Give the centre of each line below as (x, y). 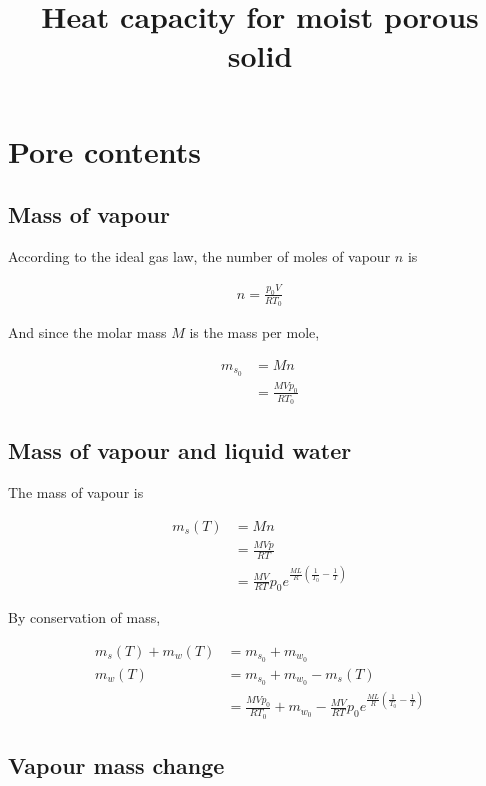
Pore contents (104, 150)
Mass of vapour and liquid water (180, 450)
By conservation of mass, (84, 617)
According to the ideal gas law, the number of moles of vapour (199, 255)
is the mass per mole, (254, 332)
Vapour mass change (116, 764)
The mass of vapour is (76, 492)
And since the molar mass (87, 332)
